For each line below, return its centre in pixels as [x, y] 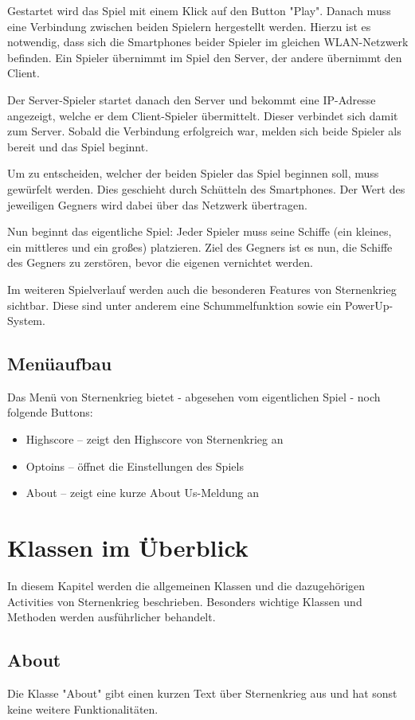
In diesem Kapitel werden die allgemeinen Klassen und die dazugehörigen [186, 585]
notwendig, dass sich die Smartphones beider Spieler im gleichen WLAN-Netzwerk [208, 42]
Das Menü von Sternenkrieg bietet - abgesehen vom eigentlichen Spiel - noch [194, 396]
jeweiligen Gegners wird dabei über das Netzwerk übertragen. [157, 204]
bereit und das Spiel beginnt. [78, 146]
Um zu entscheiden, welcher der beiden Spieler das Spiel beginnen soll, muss [193, 173]
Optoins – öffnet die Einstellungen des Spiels [135, 466]
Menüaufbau [60, 364]
